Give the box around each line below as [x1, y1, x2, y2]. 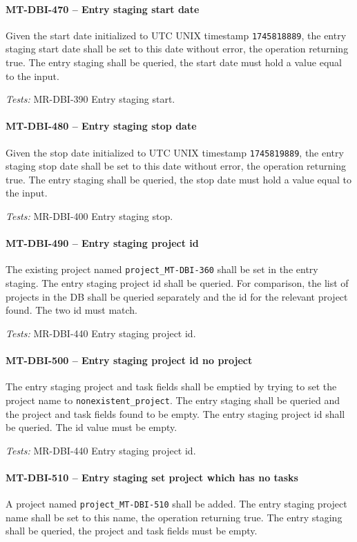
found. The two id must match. [6, 303, 138, 317]
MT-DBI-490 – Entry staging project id [6, 236, 199, 250]
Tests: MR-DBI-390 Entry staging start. [6, 92, 175, 106]
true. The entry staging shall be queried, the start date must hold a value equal [6, 55, 342, 70]
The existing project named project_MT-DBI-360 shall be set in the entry [6, 262, 318, 277]
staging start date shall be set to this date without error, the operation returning [6, 41, 349, 56]
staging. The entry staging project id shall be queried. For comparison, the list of [6, 276, 349, 290]
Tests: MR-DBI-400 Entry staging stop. [6, 209, 173, 223]
